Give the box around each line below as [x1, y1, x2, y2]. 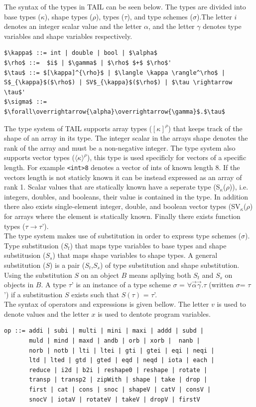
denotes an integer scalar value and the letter [4, 21, 142, 31]
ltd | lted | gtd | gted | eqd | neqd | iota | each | [29, 357, 215, 364]
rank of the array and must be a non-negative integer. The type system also [4, 142, 236, 153]
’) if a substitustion [4, 289, 63, 299]
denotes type [203, 21, 242, 31]
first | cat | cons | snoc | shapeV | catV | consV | [29, 386, 211, 394]
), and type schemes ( [127, 11, 193, 21]
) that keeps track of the [168, 123, 243, 133]
